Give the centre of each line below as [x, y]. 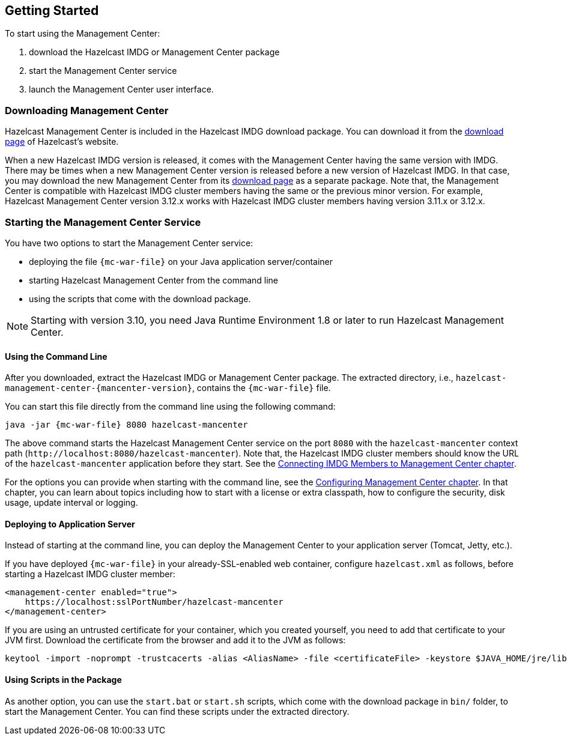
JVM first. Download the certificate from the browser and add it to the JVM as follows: [175, 640]
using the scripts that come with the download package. [140, 299]
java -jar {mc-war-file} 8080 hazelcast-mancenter [126, 425]
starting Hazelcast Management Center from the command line [154, 280]
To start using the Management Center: [83, 34]
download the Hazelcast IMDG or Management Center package [154, 52]
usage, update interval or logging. [71, 503]
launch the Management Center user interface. [121, 89]
